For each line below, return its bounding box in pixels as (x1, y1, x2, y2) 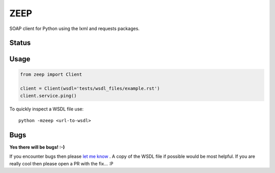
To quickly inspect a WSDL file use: (9, 106, 84, 112)
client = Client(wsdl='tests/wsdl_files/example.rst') (20, 85, 160, 92)
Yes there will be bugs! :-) (9, 144, 65, 150)
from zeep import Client (20, 71, 82, 77)
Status (9, 39, 31, 47)
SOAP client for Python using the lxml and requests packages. (9, 25, 140, 32)
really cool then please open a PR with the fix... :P (9, 160, 114, 166)
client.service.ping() (20, 93, 77, 99)
